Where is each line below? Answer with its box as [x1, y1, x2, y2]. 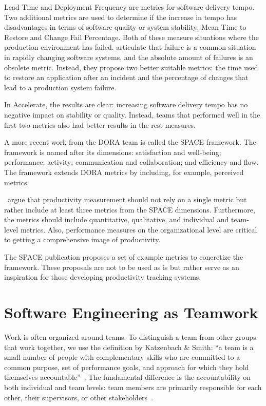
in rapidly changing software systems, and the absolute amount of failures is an [4, 51, 253, 62]
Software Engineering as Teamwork [4, 302, 258, 323]
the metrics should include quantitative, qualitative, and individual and [4, 214, 229, 225]
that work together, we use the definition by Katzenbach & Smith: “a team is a [4, 341, 254, 352]
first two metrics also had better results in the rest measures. [4, 119, 196, 130]
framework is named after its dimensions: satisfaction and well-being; [4, 146, 221, 157]
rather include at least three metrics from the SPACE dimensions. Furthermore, [4, 204, 255, 215]
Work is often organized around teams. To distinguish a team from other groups [4, 331, 256, 342]
